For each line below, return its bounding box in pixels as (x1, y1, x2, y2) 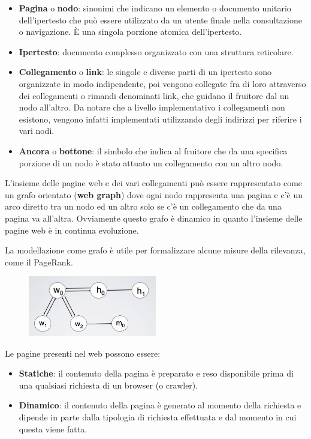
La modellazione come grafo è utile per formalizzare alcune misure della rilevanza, (5, 244, 306, 256)
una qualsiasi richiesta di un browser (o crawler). (19, 378, 198, 391)
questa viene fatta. (19, 422, 87, 435)
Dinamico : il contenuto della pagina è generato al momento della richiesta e (19, 399, 301, 411)
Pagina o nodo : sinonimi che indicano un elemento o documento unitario (19, 2, 291, 14)
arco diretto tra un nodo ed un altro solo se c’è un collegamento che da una (5, 200, 282, 213)
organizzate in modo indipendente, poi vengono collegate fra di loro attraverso (19, 77, 306, 89)
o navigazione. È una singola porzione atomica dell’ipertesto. (19, 25, 242, 38)
